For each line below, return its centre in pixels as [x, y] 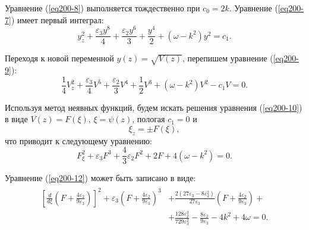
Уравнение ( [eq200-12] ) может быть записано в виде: [100, 178]
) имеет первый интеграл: [57, 19]
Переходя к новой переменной [59, 58]
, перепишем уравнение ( [228, 58]
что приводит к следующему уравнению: [78, 140]
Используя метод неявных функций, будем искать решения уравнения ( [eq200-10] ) [154, 107]
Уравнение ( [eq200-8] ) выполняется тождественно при [103, 8]
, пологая [149, 119]
